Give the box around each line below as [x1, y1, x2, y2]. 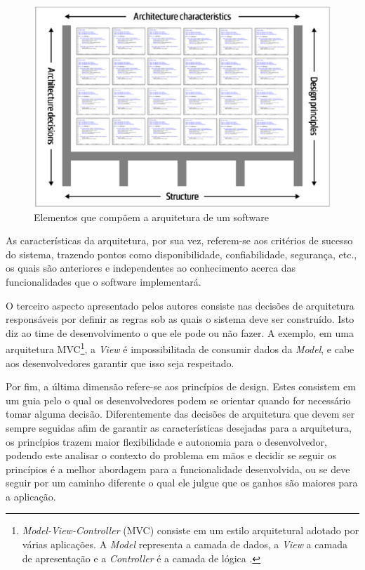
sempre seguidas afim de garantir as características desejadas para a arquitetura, [6, 420, 352, 435]
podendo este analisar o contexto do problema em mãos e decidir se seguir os [6, 448, 337, 463]
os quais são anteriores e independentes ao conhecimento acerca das [6, 260, 296, 275]
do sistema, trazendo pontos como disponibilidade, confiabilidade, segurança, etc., [6, 246, 357, 261]
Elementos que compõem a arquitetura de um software [34, 209, 269, 224]
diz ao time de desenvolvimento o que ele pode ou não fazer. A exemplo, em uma [6, 325, 354, 340]
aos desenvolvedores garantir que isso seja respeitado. [6, 355, 234, 370]
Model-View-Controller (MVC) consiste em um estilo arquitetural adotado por [22, 523, 359, 538]
